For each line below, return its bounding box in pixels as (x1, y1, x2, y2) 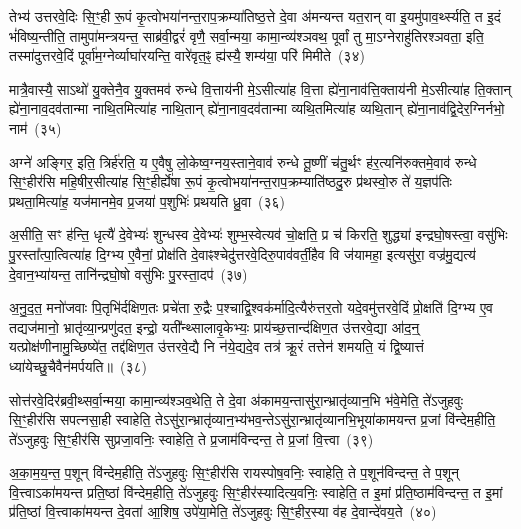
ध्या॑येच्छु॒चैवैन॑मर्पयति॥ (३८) (9, 355, 147, 376)
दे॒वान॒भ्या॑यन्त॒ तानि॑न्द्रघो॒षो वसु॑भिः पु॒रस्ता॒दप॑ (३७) (9, 263, 248, 284)
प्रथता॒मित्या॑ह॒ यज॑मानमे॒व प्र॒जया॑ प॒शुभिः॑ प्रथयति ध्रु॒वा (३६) (9, 190, 286, 211)
